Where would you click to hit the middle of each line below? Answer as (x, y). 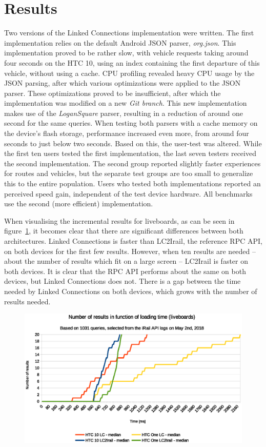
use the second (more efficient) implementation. (79, 203)
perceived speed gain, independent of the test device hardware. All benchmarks (128, 193)
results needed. (27, 301)
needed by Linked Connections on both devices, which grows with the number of (131, 291)
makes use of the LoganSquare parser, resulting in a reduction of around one (124, 113)
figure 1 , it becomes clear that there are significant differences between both (124, 231)
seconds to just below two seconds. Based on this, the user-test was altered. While (133, 143)
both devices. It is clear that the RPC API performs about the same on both (125, 271)
